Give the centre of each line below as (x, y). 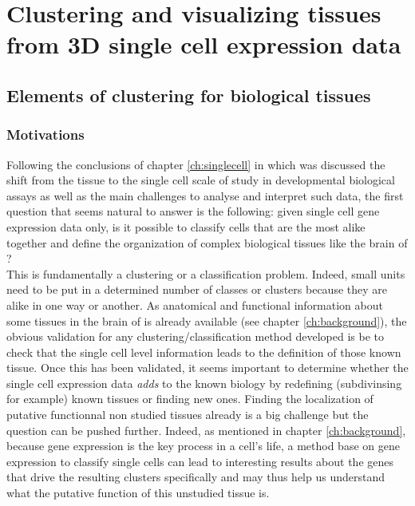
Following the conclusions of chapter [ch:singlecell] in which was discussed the (196, 164)
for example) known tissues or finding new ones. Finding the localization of (190, 399)
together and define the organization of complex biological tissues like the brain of (207, 242)
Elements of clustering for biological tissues (189, 95)
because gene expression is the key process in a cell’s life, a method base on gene (203, 446)
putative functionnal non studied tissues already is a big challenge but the (188, 415)
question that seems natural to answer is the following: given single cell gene (193, 211)
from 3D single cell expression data (204, 44)
